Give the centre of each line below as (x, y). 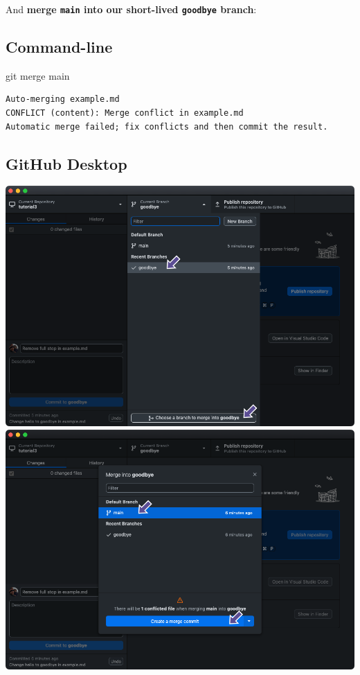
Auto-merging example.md (63, 99)
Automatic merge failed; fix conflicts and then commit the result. (167, 126)
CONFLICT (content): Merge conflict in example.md (125, 113)
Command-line (59, 47)
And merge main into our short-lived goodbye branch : (131, 9)
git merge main (38, 75)
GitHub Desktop (66, 163)
